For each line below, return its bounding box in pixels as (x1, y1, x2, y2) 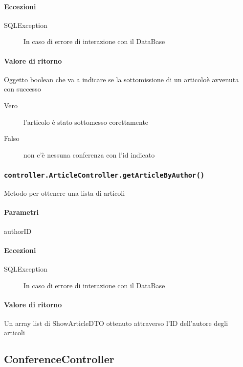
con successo (4, 84, 41, 94)
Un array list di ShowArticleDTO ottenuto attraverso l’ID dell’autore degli (4, 318, 228, 328)
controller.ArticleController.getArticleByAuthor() (4, 171, 205, 180)
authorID (4, 226, 32, 236)
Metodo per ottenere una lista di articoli (4, 188, 125, 198)
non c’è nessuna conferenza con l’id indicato (23, 149, 155, 160)
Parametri (4, 207, 39, 217)
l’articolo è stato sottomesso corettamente (23, 116, 149, 127)
